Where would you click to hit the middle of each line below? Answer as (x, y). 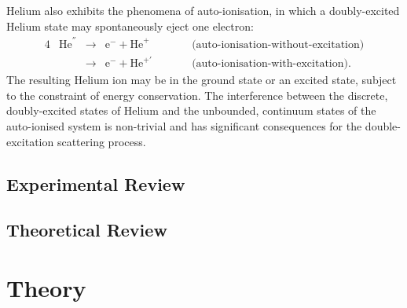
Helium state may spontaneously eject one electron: (130, 26)
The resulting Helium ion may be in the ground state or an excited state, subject (202, 80)
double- (383, 126)
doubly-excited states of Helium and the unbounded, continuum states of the (191, 110)
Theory (46, 287)
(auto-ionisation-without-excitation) (278, 44)
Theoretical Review (87, 230)
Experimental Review (96, 183)
